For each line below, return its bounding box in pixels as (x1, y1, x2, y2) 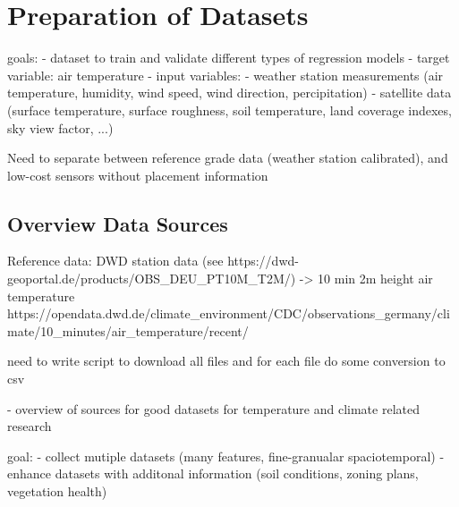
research (7, 417, 52, 435)
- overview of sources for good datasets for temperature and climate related (7, 399, 420, 418)
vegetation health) (7, 482, 107, 501)
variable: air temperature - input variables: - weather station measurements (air (7, 65, 444, 84)
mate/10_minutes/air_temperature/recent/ (7, 321, 249, 340)
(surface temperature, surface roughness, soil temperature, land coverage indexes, (7, 100, 452, 119)
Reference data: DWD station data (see (7, 251, 224, 270)
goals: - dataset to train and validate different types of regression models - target (7, 48, 450, 67)
